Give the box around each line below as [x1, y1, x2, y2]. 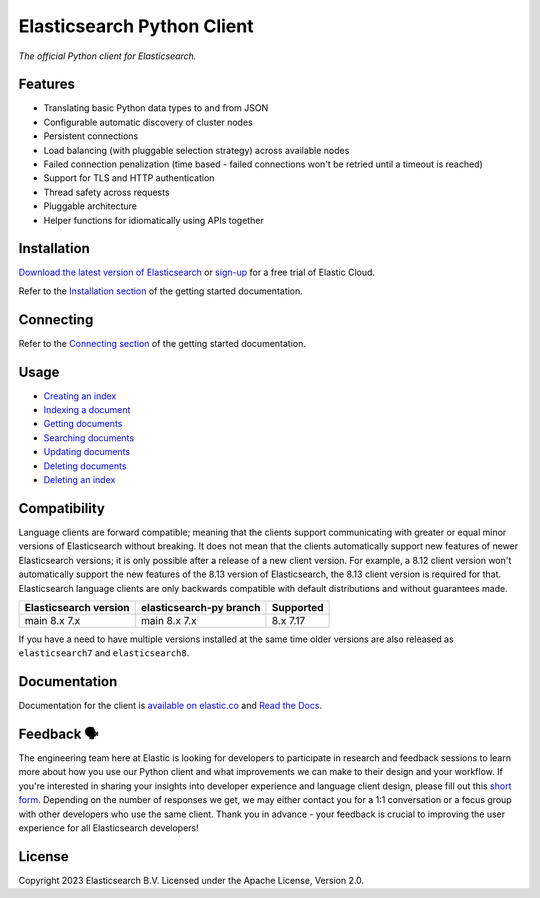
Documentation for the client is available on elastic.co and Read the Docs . [18, 700, 323, 712]
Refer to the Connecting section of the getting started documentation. [18, 337, 307, 349]
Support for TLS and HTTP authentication [43, 172, 215, 184]
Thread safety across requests [43, 186, 170, 198]
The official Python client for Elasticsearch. [18, 50, 197, 62]
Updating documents [43, 446, 130, 458]
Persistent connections [43, 130, 139, 142]
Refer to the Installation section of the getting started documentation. [18, 285, 304, 297]
